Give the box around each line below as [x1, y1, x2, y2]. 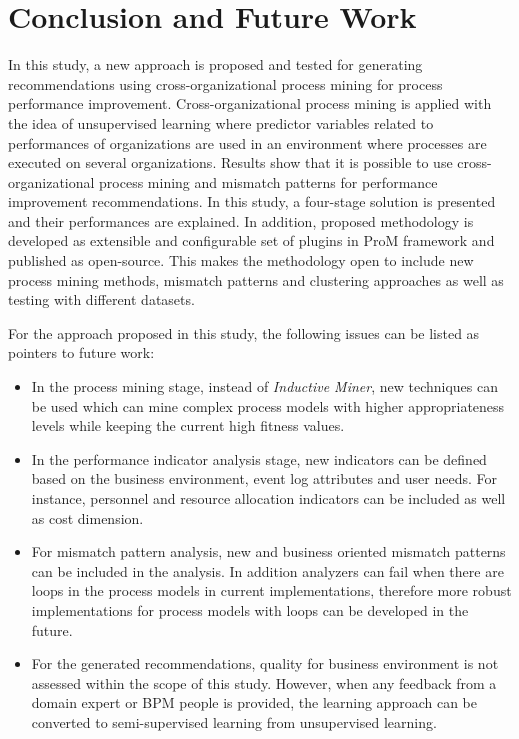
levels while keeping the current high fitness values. [31, 415, 345, 436]
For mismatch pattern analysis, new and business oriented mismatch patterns [31, 541, 506, 562]
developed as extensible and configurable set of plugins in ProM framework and [8, 230, 495, 251]
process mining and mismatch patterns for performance [99, 171, 438, 192]
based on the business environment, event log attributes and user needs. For [31, 468, 498, 489]
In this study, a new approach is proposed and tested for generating [8, 54, 423, 75]
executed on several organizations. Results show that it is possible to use [8, 152, 453, 173]
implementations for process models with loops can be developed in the [31, 599, 469, 620]
